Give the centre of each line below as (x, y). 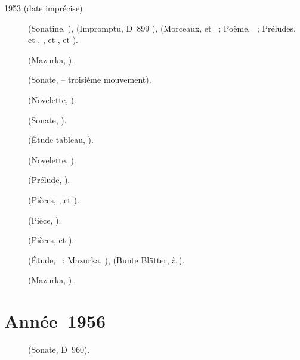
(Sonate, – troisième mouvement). (90, 80)
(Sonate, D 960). (59, 350)
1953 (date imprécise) (44, 8)
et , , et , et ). (53, 40)
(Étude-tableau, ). (61, 140)
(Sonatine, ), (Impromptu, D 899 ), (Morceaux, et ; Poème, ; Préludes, (162, 28)
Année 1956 (55, 321)
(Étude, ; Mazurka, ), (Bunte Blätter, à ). (106, 260)
